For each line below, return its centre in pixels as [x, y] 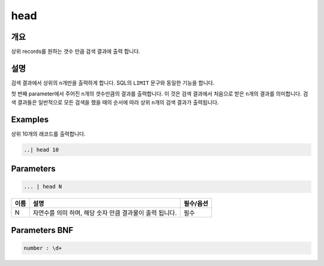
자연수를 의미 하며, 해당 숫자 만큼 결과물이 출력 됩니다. [105, 213]
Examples [30, 119]
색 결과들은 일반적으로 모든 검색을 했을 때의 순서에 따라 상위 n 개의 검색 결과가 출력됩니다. [115, 102]
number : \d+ [43, 248]
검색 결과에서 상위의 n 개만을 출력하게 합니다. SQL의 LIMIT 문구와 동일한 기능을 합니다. [113, 83]
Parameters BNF [42, 230]
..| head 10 [41, 150]
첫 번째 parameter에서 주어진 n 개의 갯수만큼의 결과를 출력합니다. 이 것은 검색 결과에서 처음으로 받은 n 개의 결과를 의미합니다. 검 [160, 94]
